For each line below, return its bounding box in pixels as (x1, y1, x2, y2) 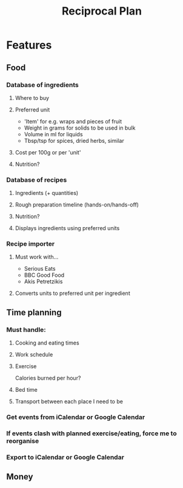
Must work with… (15, 253, 59, 261)
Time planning (6, 307, 62, 317)
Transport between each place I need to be (15, 398, 123, 405)
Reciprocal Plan (61, 4, 142, 18)
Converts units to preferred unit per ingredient (15, 289, 130, 297)
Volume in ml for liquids (24, 130, 83, 137)
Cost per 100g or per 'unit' (15, 148, 81, 156)
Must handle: (6, 325, 47, 334)
